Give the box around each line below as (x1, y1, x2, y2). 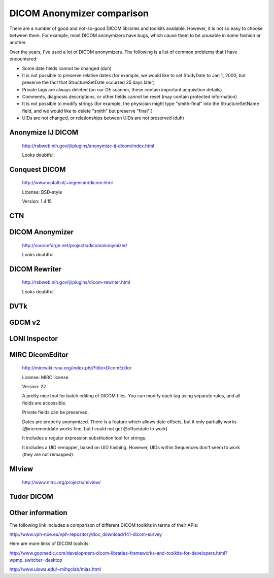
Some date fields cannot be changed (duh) (22, 65, 112, 71)
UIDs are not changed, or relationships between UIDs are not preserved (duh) (22, 115, 185, 121)
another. (9, 40, 27, 46)
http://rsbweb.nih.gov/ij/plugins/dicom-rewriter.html (22, 279, 130, 285)
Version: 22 (22, 384, 46, 390)
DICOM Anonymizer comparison (9, 8, 149, 19)
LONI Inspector (9, 334, 58, 343)
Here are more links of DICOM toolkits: (9, 540, 90, 547)
